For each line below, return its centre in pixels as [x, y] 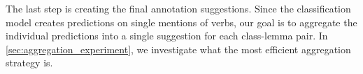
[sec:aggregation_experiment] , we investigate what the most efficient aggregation [178, 49]
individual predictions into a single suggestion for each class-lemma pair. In [167, 36]
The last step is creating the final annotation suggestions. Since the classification [178, 8]
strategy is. [29, 63]
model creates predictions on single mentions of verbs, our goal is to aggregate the [181, 22]
